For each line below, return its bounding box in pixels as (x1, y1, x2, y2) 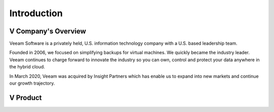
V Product (9, 93, 42, 102)
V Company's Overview (9, 27, 86, 35)
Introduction (9, 8, 63, 19)
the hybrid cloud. (9, 64, 45, 70)
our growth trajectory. (9, 80, 55, 86)
